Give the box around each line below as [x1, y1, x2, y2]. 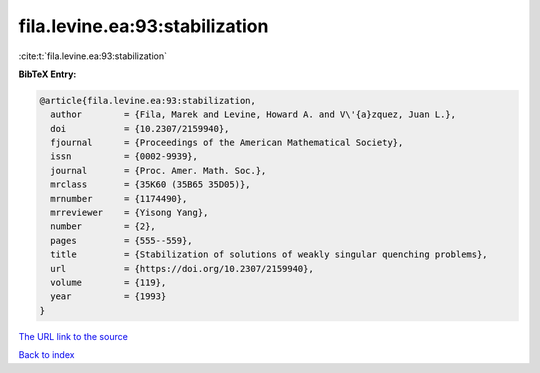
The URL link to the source [18, 330, 129, 342]
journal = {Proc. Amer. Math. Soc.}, [50, 165, 267, 176]
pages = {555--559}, [50, 235, 194, 246]
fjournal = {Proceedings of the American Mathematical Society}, [50, 137, 404, 149]
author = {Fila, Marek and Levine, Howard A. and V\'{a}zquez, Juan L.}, [50, 109, 457, 120]
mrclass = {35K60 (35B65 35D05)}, [50, 179, 251, 190]
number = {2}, [50, 221, 157, 232]
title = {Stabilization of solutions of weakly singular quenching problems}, [50, 249, 489, 260]
